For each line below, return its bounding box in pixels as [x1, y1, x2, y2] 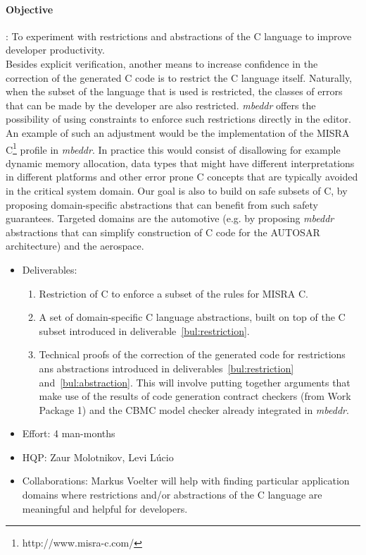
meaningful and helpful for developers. [22, 501, 188, 516]
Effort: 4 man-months [22, 426, 115, 441]
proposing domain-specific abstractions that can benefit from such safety [6, 197, 318, 212]
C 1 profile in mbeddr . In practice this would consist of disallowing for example [6, 140, 341, 157]
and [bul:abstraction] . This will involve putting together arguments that [39, 374, 351, 389]
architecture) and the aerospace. [6, 238, 144, 253]
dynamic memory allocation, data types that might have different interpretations [6, 155, 355, 170]
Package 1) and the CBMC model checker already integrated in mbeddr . [39, 402, 349, 417]
